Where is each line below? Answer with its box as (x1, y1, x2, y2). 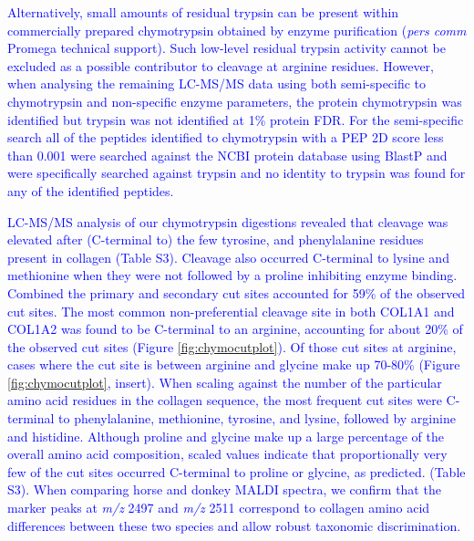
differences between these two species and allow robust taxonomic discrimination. (7, 515, 461, 535)
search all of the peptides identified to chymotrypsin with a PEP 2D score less (7, 128, 444, 147)
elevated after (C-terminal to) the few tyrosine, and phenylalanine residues (7, 230, 424, 249)
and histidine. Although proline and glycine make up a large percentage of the (7, 426, 444, 445)
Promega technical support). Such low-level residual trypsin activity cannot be (7, 38, 446, 57)
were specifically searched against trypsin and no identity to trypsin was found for (7, 163, 466, 182)
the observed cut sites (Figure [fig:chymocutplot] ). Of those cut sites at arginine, (7, 337, 457, 356)
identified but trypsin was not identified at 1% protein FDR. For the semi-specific (7, 109, 464, 129)
